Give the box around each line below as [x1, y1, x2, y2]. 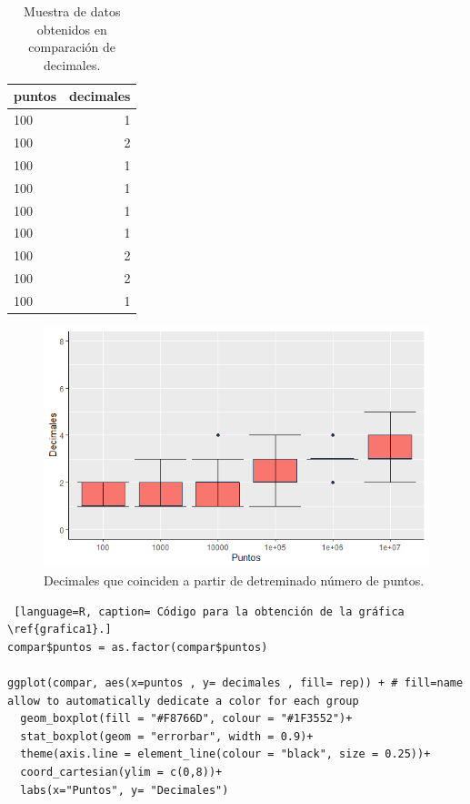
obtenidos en [36, 19, 107, 38]
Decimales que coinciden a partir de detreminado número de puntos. [44, 571, 425, 590]
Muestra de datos [24, 2, 121, 20]
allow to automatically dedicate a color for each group [7, 694, 359, 707]
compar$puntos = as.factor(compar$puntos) [7, 640, 268, 654]
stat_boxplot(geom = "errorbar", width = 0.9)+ [20, 729, 314, 743]
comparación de [28, 37, 116, 56]
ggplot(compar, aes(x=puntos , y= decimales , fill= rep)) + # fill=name [7, 677, 464, 690]
